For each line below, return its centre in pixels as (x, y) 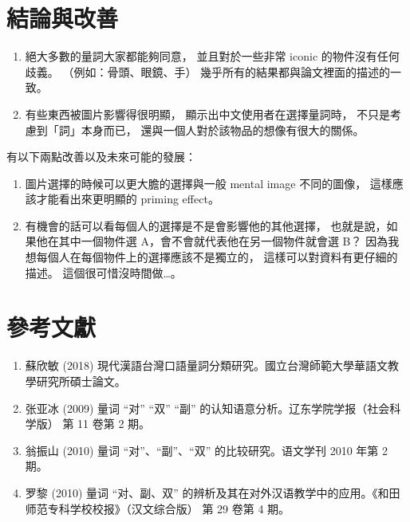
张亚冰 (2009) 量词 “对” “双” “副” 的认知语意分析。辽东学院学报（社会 (207, 408)
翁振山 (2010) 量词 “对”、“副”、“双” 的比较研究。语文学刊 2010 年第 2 (206, 450)
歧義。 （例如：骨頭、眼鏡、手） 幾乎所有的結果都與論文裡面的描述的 (208, 71)
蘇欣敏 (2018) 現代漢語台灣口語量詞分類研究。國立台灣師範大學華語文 (207, 365)
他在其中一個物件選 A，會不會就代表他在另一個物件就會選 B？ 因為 (212, 241)
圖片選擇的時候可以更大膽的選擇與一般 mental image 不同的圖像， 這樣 (209, 183)
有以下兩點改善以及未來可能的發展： (101, 157)
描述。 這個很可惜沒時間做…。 (103, 272)
